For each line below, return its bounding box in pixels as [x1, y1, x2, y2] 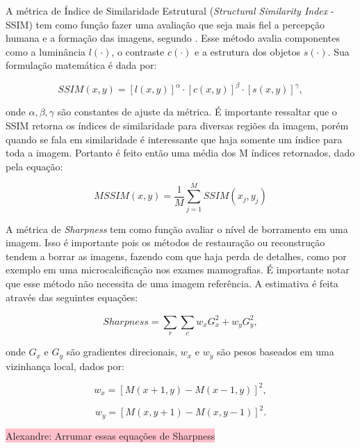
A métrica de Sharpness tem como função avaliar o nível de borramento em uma [6, 221, 348, 236]
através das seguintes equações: [6, 289, 138, 304]
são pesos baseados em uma [216, 344, 334, 359]
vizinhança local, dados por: [6, 358, 124, 373]
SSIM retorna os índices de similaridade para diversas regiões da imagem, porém [6, 118, 349, 133]
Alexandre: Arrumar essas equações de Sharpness [6, 428, 215, 442]
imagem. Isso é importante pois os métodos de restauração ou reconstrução [6, 235, 325, 250]
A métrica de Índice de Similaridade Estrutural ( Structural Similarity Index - [6, 3, 334, 17]
